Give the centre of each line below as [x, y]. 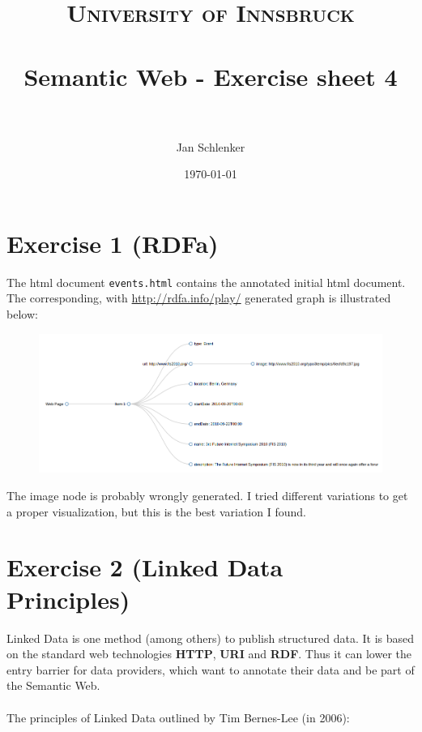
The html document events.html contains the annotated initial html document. [206, 282]
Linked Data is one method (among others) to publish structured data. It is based [211, 638]
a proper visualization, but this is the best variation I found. [156, 511]
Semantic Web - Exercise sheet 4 [211, 76]
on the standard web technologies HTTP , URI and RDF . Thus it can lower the [209, 654]
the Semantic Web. [53, 685]
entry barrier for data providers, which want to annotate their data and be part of [211, 669]
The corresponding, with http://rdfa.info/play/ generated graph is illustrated [199, 298]
